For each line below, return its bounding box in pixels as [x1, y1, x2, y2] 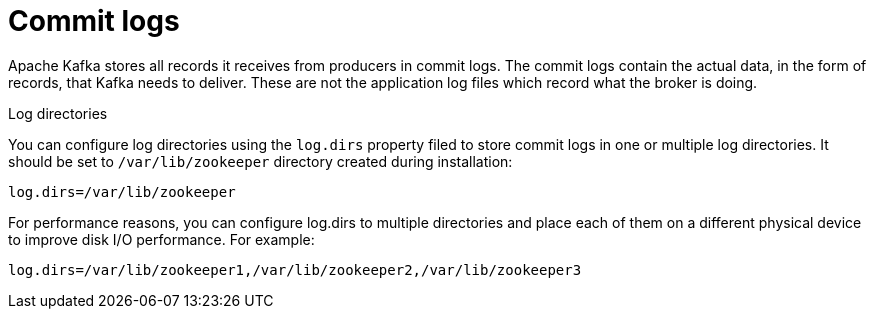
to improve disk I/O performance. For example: [8, 230, 315, 248]
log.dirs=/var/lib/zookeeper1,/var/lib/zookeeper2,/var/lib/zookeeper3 [8, 261, 582, 278]
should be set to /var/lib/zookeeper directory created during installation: [8, 152, 513, 170]
